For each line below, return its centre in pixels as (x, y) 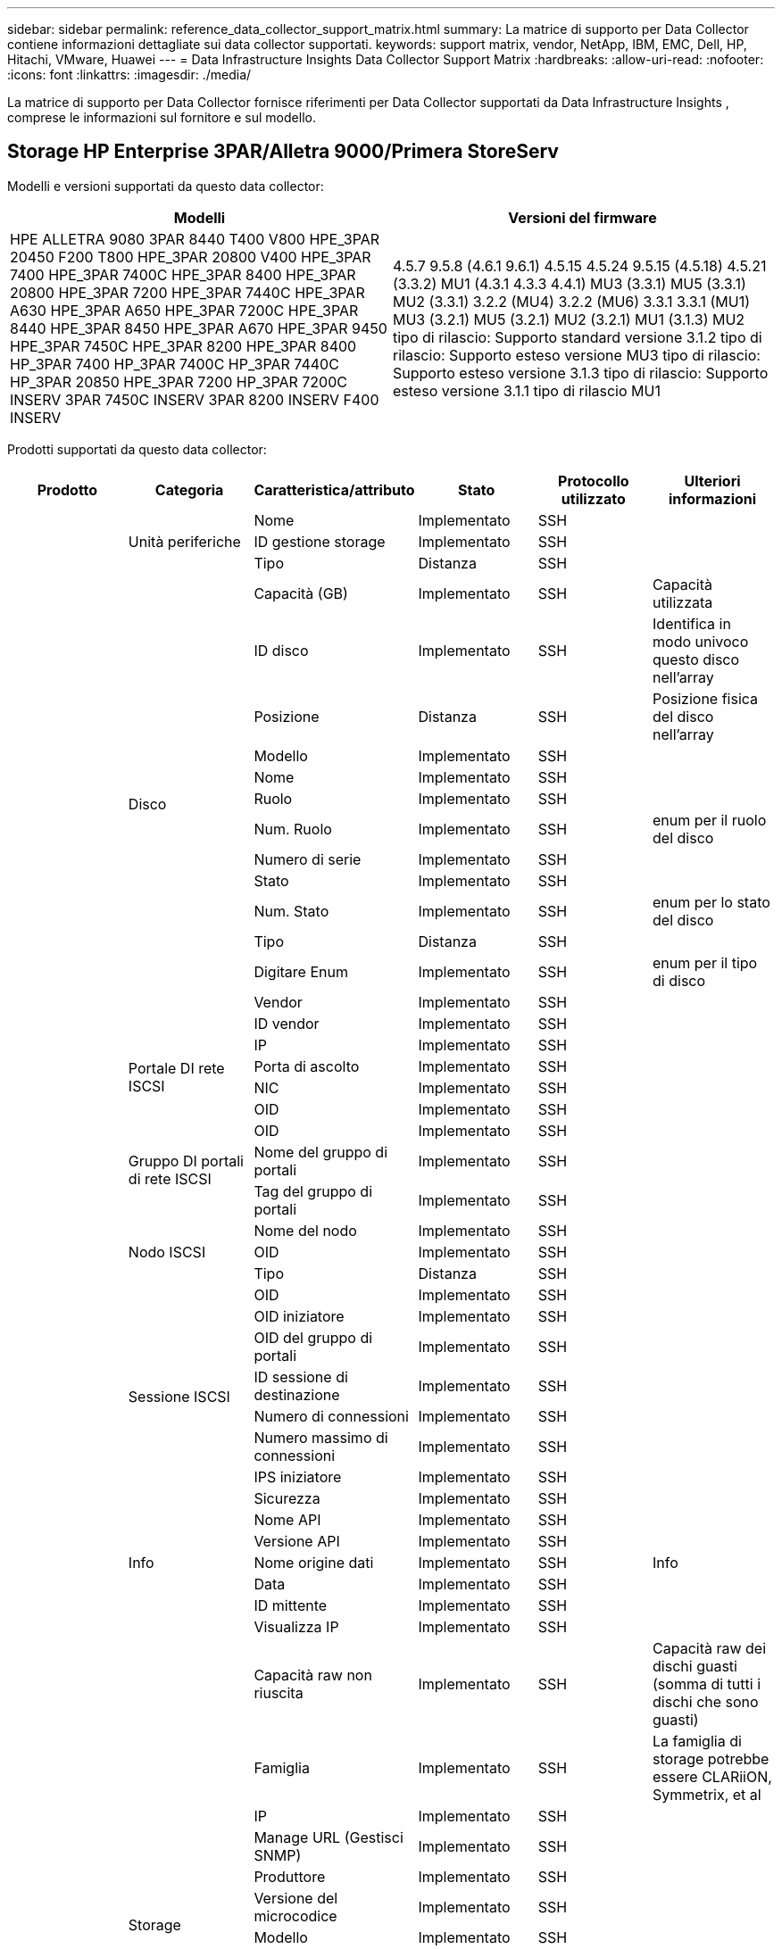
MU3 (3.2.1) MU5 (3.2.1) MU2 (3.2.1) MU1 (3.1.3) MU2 (569, 319)
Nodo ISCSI (167, 1252)
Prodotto (67, 489)
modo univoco (701, 641)
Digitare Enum (301, 971)
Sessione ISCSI (179, 1396)
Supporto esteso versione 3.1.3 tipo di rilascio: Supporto (581, 373)
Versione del (296, 1898)
